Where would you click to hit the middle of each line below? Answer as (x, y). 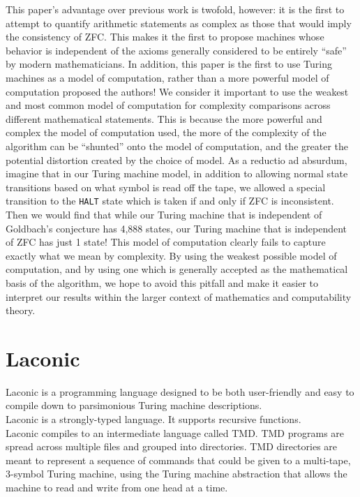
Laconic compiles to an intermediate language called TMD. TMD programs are (175, 432)
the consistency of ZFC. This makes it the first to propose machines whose (165, 37)
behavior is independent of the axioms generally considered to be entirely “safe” (176, 50)
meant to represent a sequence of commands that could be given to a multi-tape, (178, 460)
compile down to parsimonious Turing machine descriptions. (134, 405)
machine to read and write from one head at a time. (117, 487)
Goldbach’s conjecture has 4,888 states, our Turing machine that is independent (177, 228)
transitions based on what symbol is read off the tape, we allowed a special (166, 187)
